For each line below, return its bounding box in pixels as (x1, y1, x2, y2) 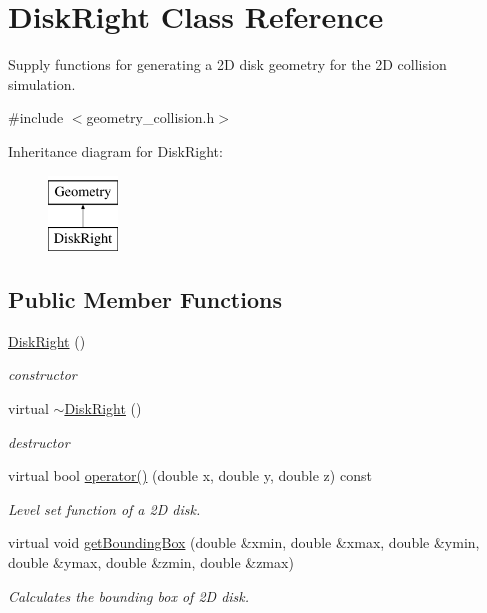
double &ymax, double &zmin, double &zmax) (8, 552, 294, 573)
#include (8, 107, 64, 128)
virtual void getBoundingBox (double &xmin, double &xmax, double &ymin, (8, 532, 480, 553)
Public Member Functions (8, 284, 282, 315)
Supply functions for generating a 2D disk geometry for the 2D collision (8, 54, 447, 75)
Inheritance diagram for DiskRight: (8, 140, 223, 161)
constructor (8, 364, 77, 385)
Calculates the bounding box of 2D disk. (8, 585, 250, 606)
